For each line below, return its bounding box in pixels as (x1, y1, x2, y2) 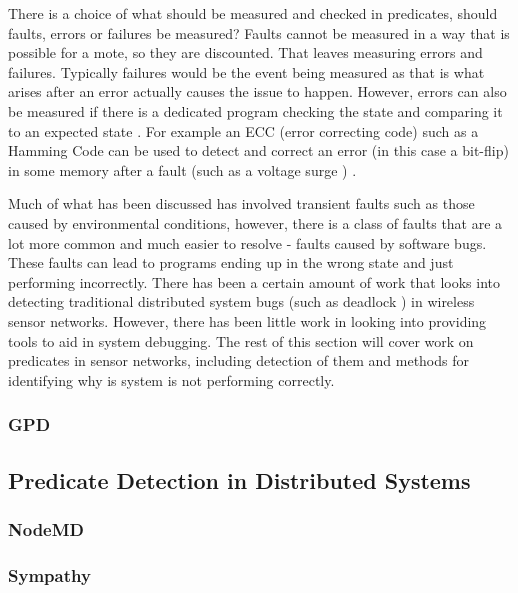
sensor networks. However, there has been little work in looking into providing (8, 310, 487, 331)
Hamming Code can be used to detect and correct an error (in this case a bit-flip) (8, 140, 509, 161)
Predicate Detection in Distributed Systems (8, 464, 471, 495)
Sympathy (8, 562, 91, 587)
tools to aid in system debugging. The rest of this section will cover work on (8, 330, 474, 351)
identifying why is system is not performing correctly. (8, 369, 335, 390)
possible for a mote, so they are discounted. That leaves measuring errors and (8, 42, 483, 63)
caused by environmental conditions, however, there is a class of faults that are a (8, 212, 503, 233)
